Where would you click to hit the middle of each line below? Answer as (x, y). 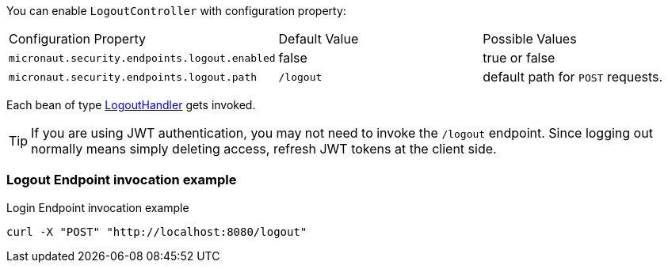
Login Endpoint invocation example (98, 207)
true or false (519, 58)
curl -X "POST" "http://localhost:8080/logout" (157, 231)
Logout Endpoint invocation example (122, 180)
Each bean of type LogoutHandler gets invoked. (131, 105)
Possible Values (530, 39)
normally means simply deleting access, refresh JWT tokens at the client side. (264, 149)
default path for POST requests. (573, 77)
